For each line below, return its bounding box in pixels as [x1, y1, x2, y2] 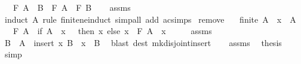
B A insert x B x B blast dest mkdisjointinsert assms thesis [4, 36, 282, 48]
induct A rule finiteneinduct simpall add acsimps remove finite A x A [4, 13, 296, 25]
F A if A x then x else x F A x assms [13, 25, 212, 37]
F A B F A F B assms [13, 1, 131, 13]
